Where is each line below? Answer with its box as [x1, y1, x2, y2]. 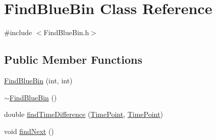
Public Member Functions [4, 52, 142, 67]
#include [4, 27, 32, 38]
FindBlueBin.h [43, 27, 89, 38]
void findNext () [4, 125, 54, 136]
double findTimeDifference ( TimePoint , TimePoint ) [4, 109, 163, 119]
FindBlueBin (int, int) [4, 75, 73, 85]
